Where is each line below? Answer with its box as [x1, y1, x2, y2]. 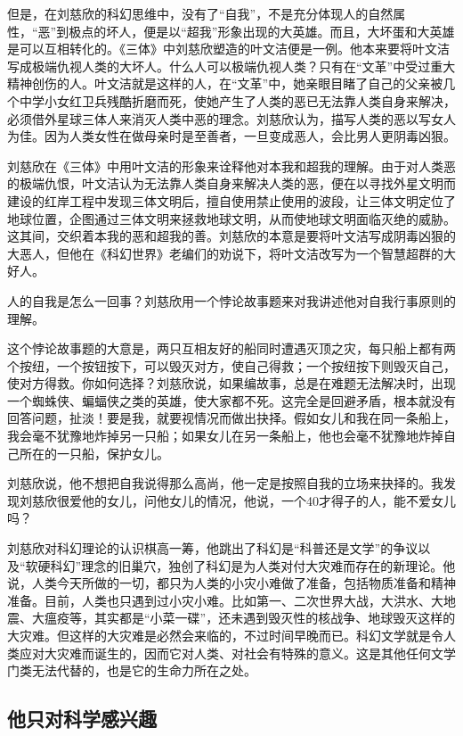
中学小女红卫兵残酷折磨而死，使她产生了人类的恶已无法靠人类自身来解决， [19, 91, 456, 110]
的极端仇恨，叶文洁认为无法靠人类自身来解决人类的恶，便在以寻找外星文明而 [7, 174, 456, 193]
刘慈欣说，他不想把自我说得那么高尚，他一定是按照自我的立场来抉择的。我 [7, 474, 443, 492]
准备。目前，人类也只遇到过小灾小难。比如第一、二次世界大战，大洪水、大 [7, 591, 443, 609]
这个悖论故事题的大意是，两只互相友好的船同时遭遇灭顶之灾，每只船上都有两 [7, 339, 456, 358]
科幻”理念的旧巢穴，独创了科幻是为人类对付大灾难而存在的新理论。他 [50, 556, 456, 575]
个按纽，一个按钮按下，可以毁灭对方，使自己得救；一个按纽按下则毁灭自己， [7, 356, 456, 375]
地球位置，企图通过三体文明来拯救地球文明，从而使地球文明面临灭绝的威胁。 [7, 209, 456, 227]
